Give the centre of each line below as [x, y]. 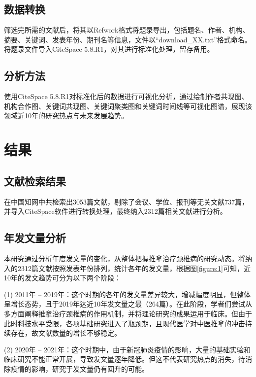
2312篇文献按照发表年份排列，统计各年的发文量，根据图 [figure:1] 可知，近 [134, 268]
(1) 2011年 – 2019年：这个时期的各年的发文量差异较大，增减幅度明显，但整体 [127, 294]
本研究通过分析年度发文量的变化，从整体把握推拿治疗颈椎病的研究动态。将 [125, 258]
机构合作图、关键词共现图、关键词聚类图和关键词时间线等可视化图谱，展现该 [128, 106]
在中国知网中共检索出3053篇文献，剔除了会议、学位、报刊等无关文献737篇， [126, 201]
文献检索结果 [35, 181]
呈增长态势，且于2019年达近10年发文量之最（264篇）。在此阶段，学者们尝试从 [128, 304]
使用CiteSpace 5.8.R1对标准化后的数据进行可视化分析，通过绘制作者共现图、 [126, 96]
